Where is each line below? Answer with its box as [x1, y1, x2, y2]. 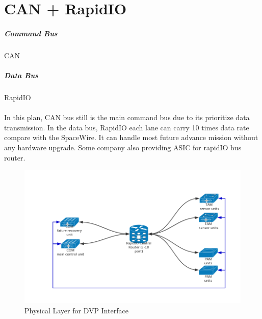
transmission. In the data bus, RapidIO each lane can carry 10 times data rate [4, 122, 249, 132]
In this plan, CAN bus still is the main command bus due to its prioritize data [4, 112, 250, 123]
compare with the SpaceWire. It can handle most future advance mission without [4, 132, 258, 143]
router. [4, 152, 25, 163]
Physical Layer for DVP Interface [24, 305, 128, 316]
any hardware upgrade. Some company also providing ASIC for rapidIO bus [4, 142, 242, 153]
